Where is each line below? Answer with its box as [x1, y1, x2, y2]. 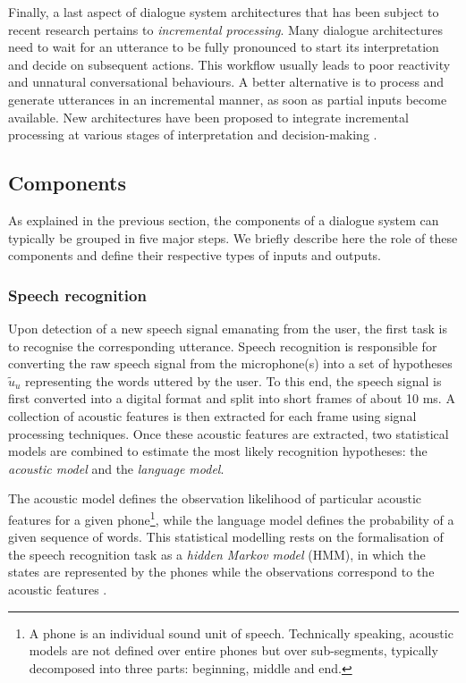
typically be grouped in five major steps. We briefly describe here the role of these [8, 228, 458, 247]
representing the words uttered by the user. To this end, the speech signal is [25, 371, 442, 390]
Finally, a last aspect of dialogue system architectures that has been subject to [8, 3, 439, 21]
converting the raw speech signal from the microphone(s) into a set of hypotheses [8, 354, 453, 373]
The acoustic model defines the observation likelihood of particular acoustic [8, 489, 422, 508]
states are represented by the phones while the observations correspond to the [8, 562, 435, 581]
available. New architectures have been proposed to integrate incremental [8, 107, 409, 126]
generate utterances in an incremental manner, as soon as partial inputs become [8, 89, 447, 108]
